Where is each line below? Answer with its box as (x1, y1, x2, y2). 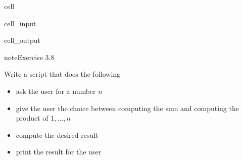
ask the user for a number (16, 85, 96, 96)
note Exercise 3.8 (4, 51, 55, 62)
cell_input (4, 18, 36, 28)
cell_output (4, 35, 40, 45)
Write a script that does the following (4, 69, 121, 79)
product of (16, 113, 48, 123)
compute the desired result (16, 129, 99, 140)
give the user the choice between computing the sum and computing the (16, 102, 239, 113)
